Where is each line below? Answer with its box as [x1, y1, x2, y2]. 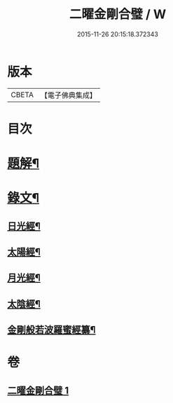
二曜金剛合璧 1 [7, 384, 69, 396]
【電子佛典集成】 [40, 90, 97, 100]
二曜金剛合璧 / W [69, 6, 167, 22]
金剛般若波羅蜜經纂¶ [7, 324, 96, 336]
